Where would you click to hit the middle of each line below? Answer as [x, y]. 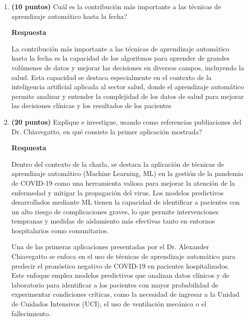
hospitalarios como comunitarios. [60, 230]
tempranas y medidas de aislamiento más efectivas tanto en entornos [113, 221]
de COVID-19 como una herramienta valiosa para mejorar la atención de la [123, 183]
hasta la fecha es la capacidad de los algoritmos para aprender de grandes [120, 58]
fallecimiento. [31, 313]
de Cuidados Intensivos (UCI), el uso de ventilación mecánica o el [109, 304]
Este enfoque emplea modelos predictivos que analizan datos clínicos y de [120, 275]
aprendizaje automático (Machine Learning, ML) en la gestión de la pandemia [127, 173]
